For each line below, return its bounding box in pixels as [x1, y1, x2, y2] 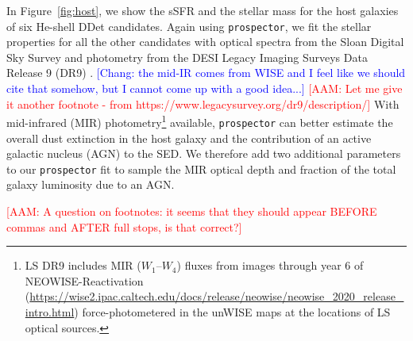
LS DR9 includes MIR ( [25, 257, 141, 274]
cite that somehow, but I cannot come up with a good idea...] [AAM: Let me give [6, 80, 403, 97]
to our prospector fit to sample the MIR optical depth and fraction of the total [6, 160, 396, 177]
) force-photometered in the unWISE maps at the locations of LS [74, 303, 391, 320]
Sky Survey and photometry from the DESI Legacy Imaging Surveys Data [6, 48, 368, 65]
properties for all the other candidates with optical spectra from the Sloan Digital [6, 33, 404, 50]
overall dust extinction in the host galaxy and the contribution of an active [6, 129, 372, 146]
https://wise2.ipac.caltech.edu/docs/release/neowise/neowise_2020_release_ [29, 288, 404, 305]
